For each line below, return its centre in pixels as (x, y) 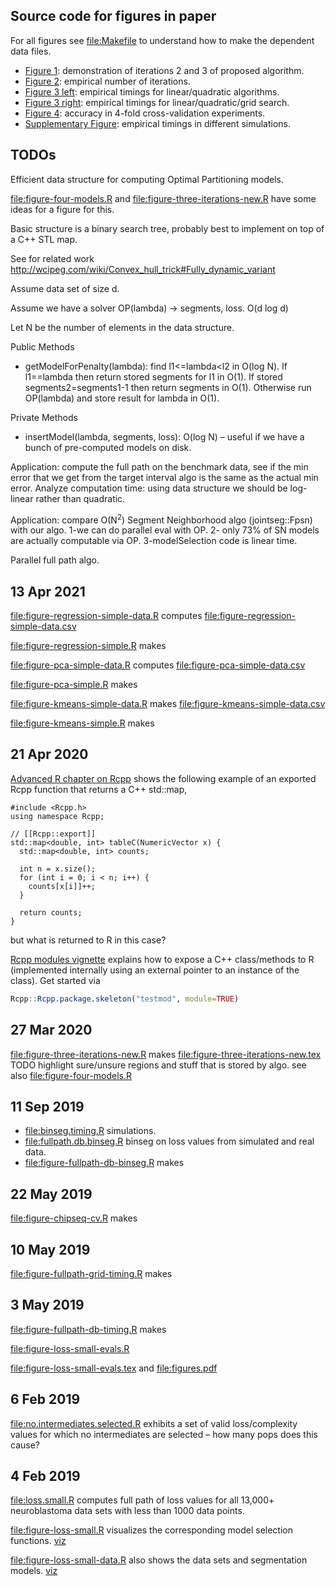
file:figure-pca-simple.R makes (74, 685)
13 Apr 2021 (48, 591)
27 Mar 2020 (51, 1030)
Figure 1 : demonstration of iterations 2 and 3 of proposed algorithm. (164, 70)
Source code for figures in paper (113, 16)
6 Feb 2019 (45, 1399)
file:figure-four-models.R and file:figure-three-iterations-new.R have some (163, 198)
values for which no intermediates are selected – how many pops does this (164, 1434)
